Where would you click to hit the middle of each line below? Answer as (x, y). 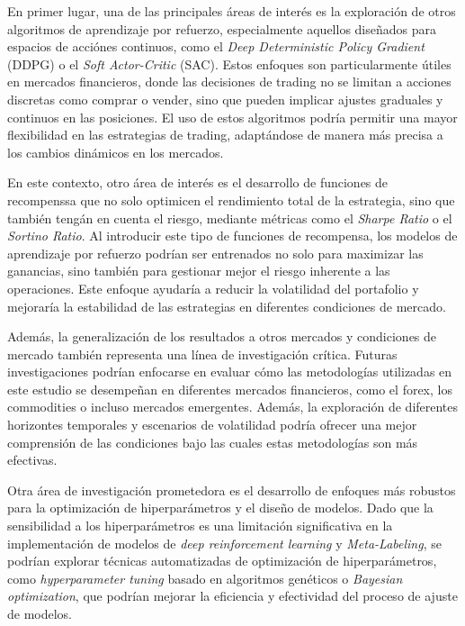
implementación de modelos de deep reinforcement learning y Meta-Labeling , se (224, 543)
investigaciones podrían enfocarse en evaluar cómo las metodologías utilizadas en (230, 372)
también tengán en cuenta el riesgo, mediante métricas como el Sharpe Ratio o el (230, 218)
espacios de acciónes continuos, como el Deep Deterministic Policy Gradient (216, 46)
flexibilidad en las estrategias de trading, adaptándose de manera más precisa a (225, 135)
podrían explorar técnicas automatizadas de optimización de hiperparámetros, (222, 561)
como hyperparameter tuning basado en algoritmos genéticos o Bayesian (205, 578)
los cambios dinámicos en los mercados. (116, 152)
